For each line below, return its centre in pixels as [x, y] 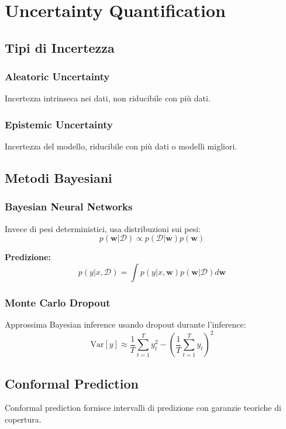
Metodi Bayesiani [58, 178]
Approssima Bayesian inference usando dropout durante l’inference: [125, 324]
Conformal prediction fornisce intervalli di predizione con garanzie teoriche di [143, 408]
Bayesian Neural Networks [69, 207]
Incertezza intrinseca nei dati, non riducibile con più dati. [108, 98]
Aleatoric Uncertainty [57, 76]
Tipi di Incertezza [60, 47]
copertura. [23, 419]
